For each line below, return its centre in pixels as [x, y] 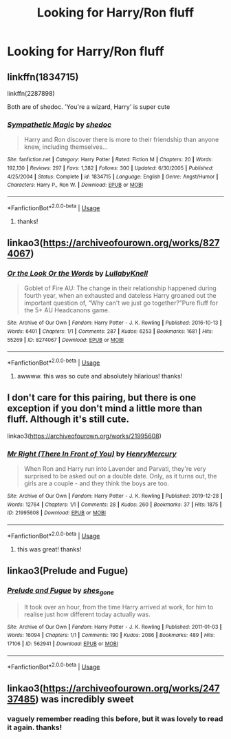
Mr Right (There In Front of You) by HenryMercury [92, 454]
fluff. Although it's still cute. [68, 419]
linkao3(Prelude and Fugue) [68, 571]
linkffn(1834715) [43, 77]
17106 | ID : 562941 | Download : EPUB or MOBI [63, 644]
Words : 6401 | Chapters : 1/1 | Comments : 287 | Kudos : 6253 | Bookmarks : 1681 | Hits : [110, 331]
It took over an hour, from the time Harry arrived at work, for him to [119, 607]
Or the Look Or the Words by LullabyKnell [78, 273]
